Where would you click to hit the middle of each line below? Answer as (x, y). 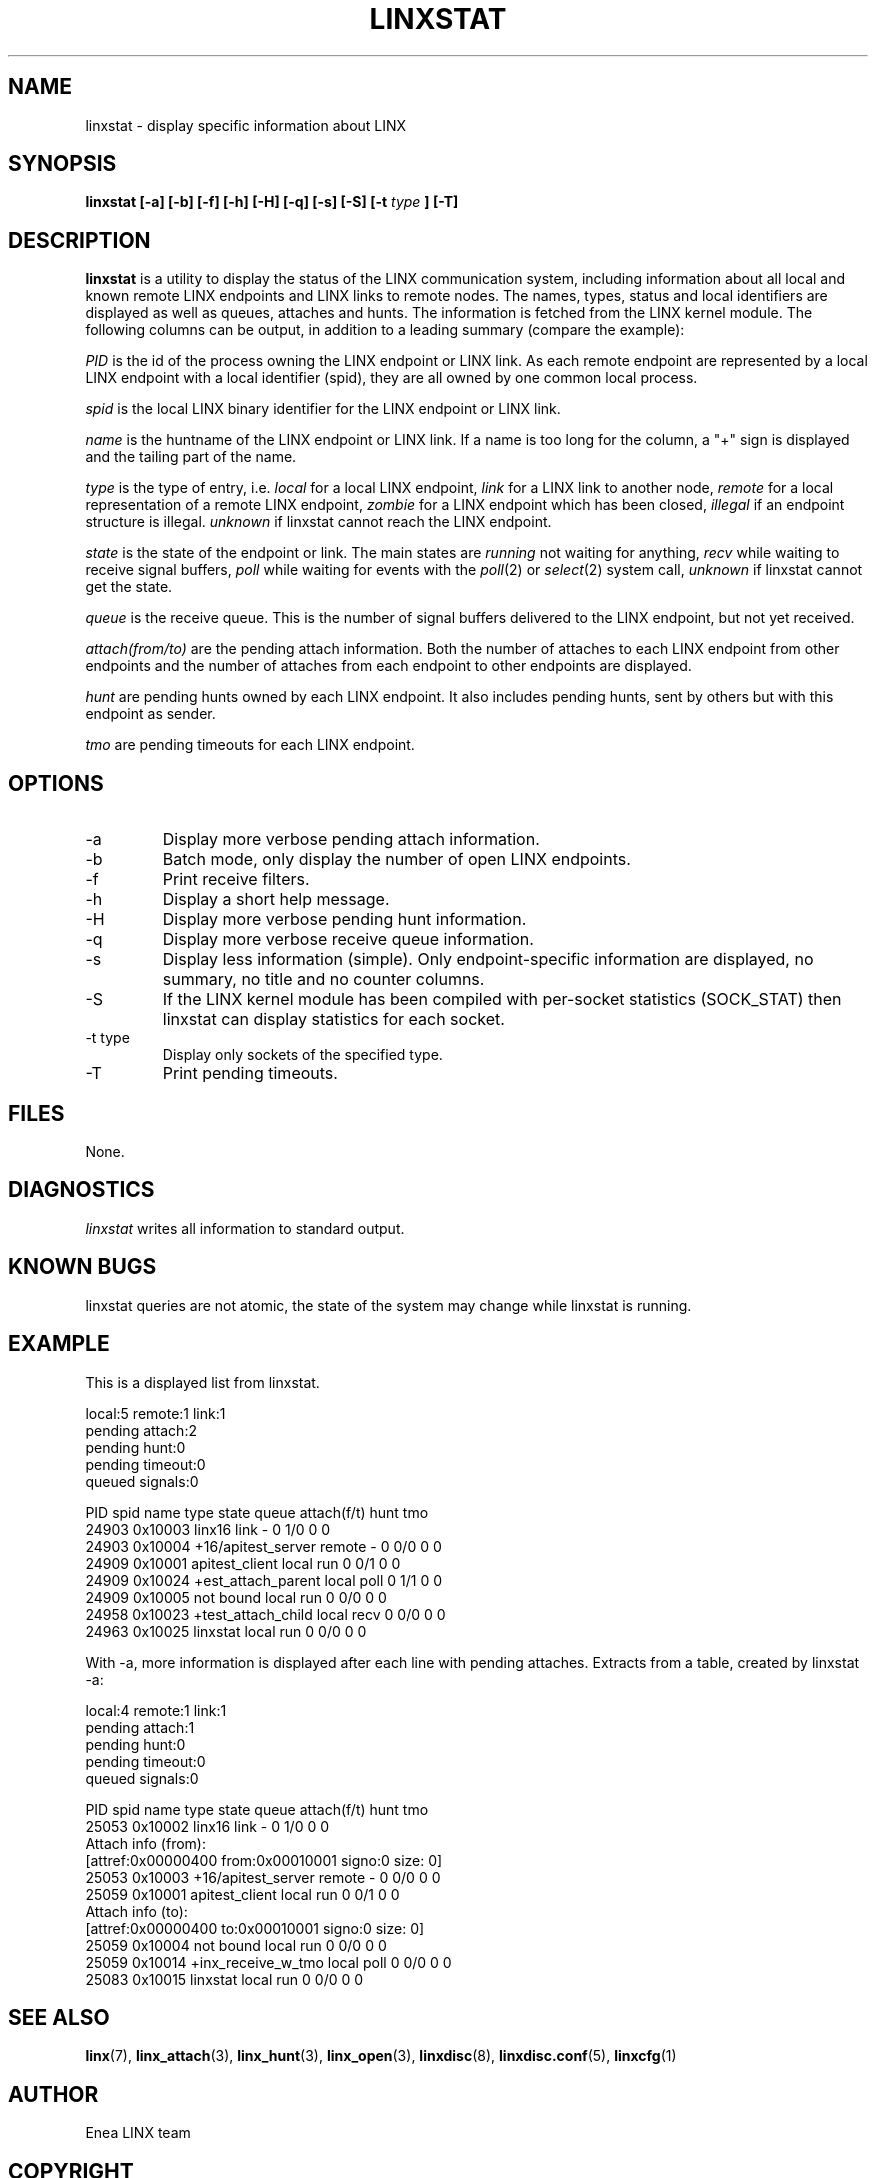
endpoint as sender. (150, 714)
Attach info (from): (145, 1843)
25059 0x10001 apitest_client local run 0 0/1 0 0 (242, 1894)
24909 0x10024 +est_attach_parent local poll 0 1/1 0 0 (263, 1580)
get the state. (129, 587)
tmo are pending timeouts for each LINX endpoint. (250, 745)
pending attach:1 (140, 1727)
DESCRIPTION (79, 240)
